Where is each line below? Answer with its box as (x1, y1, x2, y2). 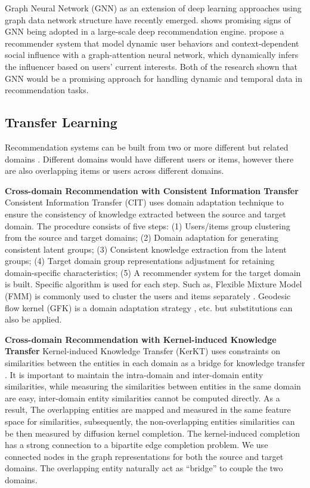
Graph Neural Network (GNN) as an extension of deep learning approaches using (5, 2, 302, 14)
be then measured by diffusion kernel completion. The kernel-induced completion (5, 426, 300, 439)
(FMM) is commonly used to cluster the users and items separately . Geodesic (5, 290, 291, 302)
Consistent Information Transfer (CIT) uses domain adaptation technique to (5, 196, 284, 208)
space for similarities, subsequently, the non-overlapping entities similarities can (5, 415, 295, 428)
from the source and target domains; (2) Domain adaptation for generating (5, 231, 279, 244)
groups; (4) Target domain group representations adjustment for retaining (5, 254, 275, 267)
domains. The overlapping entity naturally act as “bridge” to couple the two (5, 462, 283, 474)
